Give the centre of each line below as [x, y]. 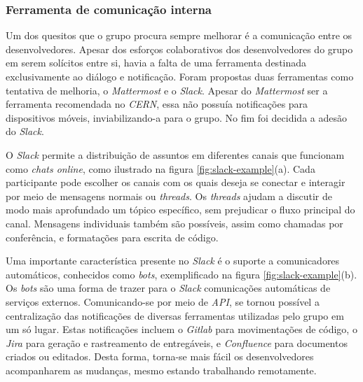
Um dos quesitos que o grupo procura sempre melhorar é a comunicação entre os [179, 35]
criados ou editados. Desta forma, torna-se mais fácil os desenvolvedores [160, 356]
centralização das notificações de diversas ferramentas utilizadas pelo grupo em [175, 315]
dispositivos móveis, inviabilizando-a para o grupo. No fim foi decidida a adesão [176, 117]
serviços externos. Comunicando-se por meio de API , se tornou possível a [163, 301]
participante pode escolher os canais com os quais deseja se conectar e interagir [176, 182]
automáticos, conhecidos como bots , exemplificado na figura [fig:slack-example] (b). [181, 274]
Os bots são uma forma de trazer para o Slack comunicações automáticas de [168, 288]
